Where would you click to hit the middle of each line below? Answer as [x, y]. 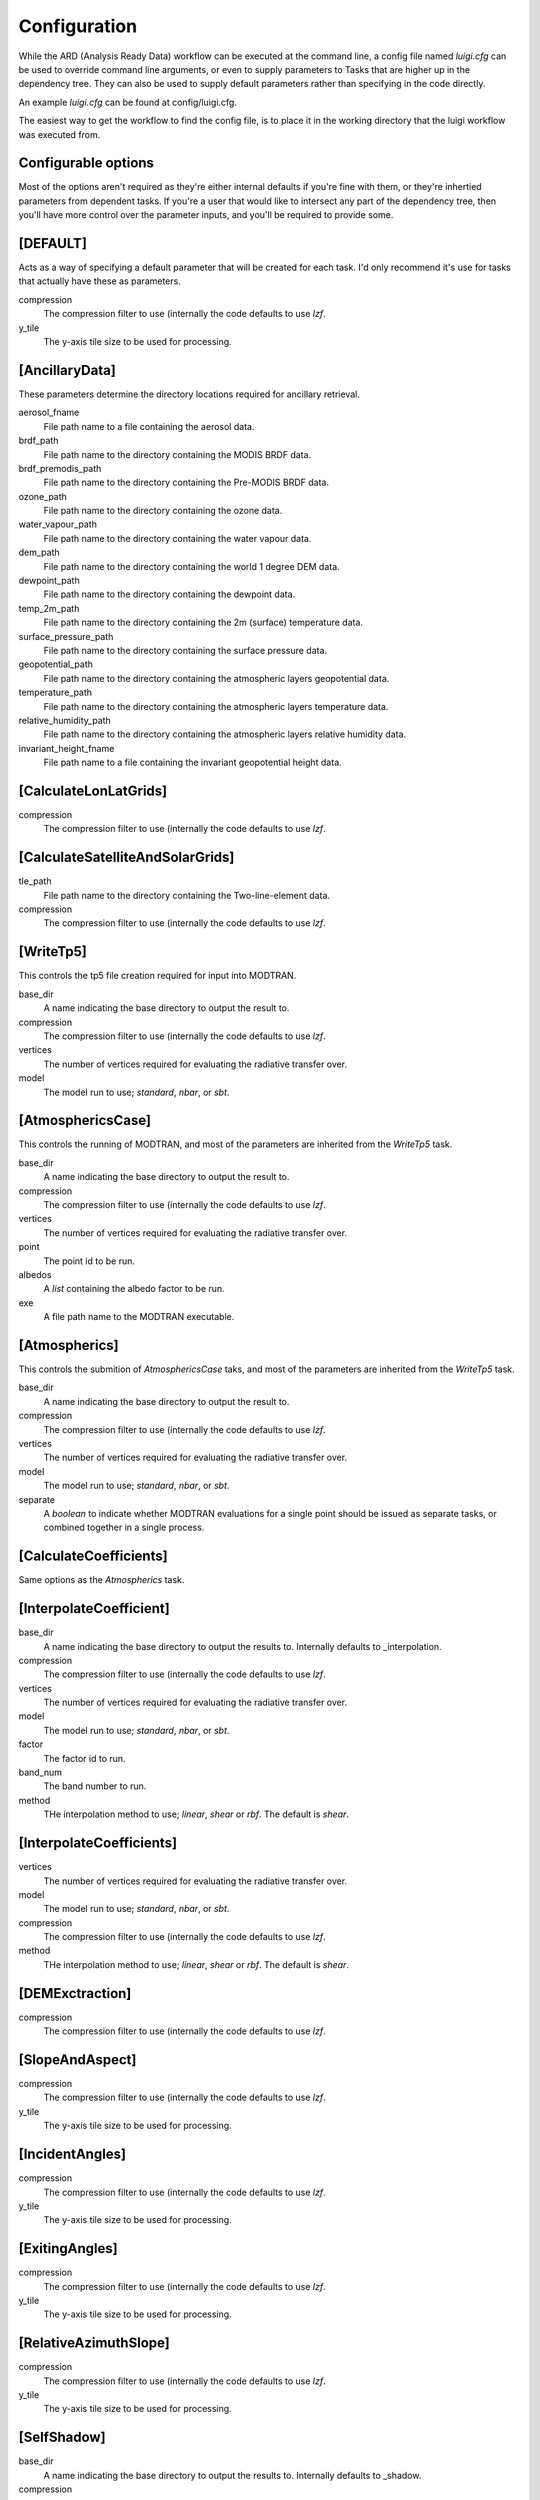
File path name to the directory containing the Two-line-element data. [186, 895]
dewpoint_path [49, 581]
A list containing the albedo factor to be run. [134, 1289]
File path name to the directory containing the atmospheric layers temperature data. [216, 706]
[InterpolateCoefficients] [98, 1843]
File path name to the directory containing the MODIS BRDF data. [177, 454]
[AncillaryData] [67, 370]
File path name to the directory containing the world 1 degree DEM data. [191, 566]
